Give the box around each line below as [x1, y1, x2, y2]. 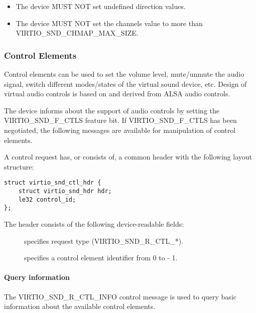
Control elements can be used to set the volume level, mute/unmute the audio [4, 69, 244, 79]
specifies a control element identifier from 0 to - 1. [24, 252, 178, 263]
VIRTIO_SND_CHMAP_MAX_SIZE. [16, 28, 139, 38]
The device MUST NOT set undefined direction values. [16, 1, 186, 11]
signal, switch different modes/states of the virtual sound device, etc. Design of [4, 78, 247, 89]
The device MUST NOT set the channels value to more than [16, 18, 203, 28]
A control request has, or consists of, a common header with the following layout [4, 151, 252, 162]
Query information [4, 272, 70, 282]
